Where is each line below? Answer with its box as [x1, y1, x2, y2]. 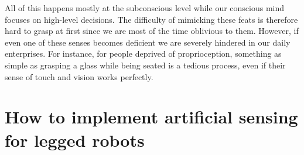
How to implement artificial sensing [5, 105, 298, 129]
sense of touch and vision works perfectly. [5, 70, 153, 82]
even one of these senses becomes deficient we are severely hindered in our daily [5, 36, 291, 48]
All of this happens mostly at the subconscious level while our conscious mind [5, 2, 285, 13]
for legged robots [5, 128, 145, 151]
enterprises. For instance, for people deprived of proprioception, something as [5, 47, 282, 60]
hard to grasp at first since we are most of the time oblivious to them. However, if [5, 25, 299, 37]
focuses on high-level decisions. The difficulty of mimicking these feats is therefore [5, 13, 298, 25]
